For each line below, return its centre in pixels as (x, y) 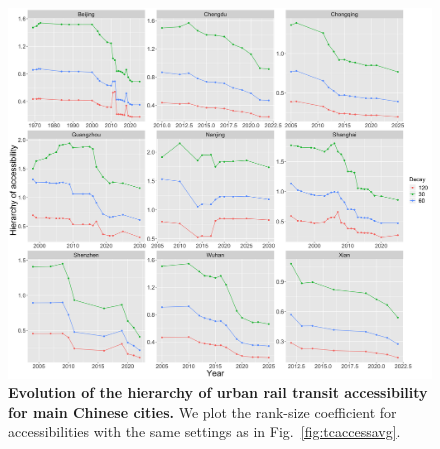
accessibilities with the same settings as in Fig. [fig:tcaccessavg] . (204, 431)
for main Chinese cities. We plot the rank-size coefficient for (202, 411)
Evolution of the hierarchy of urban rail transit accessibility (218, 392)
